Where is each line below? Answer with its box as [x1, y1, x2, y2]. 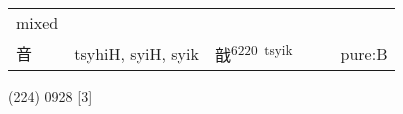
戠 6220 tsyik [214, 40, 293, 67]
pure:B [340, 41, 388, 65]
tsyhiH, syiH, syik [74, 41, 199, 65]
